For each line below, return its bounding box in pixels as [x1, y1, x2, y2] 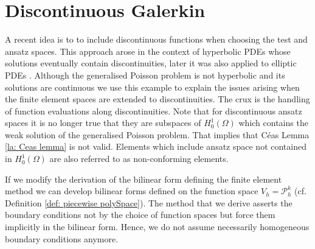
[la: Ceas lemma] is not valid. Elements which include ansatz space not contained [5, 140, 306, 153]
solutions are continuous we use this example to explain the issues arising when [5, 80, 300, 93]
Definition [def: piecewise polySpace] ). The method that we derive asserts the [5, 196, 292, 209]
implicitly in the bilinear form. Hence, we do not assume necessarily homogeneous [5, 220, 310, 233]
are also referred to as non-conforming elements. [49, 152, 229, 165]
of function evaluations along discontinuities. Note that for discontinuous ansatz [5, 104, 302, 117]
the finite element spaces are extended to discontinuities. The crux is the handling [5, 93, 310, 105]
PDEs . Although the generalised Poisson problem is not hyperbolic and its [5, 68, 285, 81]
